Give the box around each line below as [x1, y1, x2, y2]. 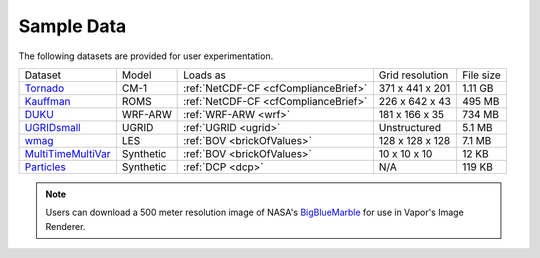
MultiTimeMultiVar [24, 146, 111, 160]
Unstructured [378, 120, 442, 134]
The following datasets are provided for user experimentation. [18, 50, 274, 62]
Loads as [183, 68, 227, 82]
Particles [24, 160, 67, 174]
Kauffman [24, 94, 71, 108]
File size [461, 68, 502, 82]
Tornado [24, 81, 65, 95]
